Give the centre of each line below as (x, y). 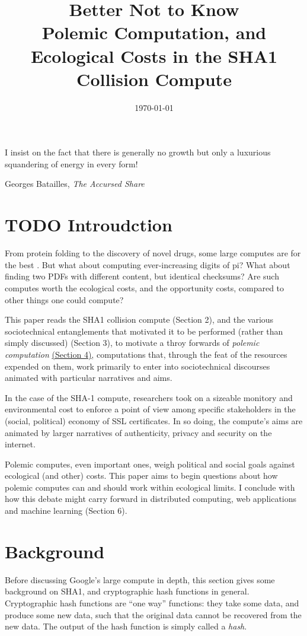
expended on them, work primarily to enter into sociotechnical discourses (137, 366)
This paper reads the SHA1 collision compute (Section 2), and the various (139, 319)
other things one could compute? (64, 299)
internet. (20, 444)
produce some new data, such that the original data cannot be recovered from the (153, 614)
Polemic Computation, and (154, 32)
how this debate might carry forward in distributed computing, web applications (151, 499)
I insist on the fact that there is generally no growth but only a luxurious (138, 152)
